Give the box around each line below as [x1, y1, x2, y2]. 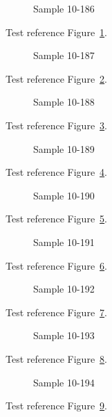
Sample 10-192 [33, 281, 95, 296]
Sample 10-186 [33, 1, 95, 15]
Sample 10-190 [33, 188, 95, 202]
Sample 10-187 [33, 48, 95, 63]
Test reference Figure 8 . [6, 351, 107, 366]
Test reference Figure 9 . [6, 398, 107, 413]
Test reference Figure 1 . [6, 24, 107, 39]
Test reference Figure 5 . [6, 211, 107, 226]
